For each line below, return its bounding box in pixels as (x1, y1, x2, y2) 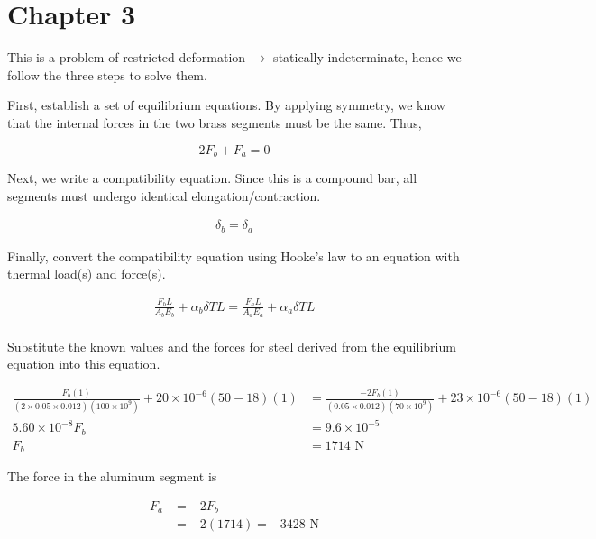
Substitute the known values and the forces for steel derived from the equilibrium (7, 336, 456, 355)
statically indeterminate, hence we (273, 48, 462, 67)
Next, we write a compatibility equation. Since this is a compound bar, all (7, 168, 417, 187)
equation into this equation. (7, 354, 160, 373)
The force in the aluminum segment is (7, 467, 217, 486)
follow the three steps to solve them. (7, 65, 207, 84)
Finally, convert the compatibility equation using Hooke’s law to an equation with (7, 246, 460, 265)
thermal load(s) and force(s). (7, 264, 166, 283)
